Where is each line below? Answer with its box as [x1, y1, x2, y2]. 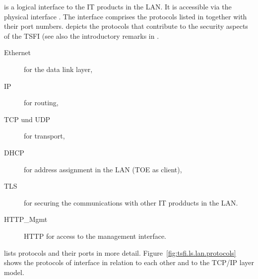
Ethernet [4, 47, 31, 58]
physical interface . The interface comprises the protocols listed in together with [4, 11, 247, 21]
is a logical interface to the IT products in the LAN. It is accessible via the [4, 1, 232, 11]
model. [4, 267, 24, 277]
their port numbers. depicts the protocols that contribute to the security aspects [4, 21, 248, 31]
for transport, [24, 131, 65, 141]
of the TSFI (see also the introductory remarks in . [4, 30, 159, 41]
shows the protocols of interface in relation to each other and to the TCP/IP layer [4, 257, 255, 268]
